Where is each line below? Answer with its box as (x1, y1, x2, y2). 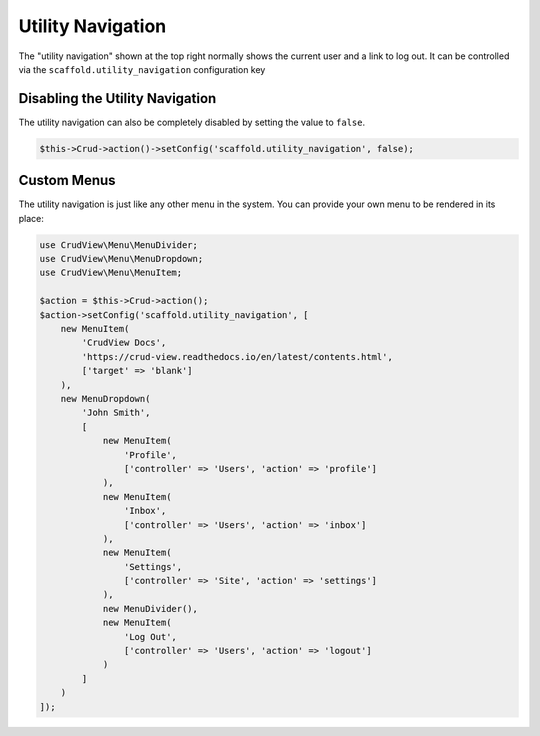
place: (18, 212, 45, 224)
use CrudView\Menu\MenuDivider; (39, 239, 199, 250)
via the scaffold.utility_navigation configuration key (18, 63, 266, 75)
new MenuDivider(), (102, 603, 199, 614)
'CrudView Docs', (81, 337, 167, 349)
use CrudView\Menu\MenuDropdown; (39, 253, 204, 265)
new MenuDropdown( (60, 393, 151, 404)
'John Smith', (81, 407, 151, 419)
